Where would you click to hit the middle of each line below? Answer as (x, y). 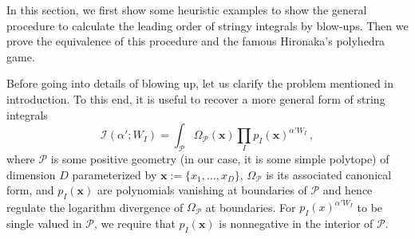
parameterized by (115, 174)
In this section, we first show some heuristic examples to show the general (187, 10)
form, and (30, 190)
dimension (31, 174)
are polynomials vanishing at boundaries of (202, 190)
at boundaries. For (251, 207)
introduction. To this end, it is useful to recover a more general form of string (196, 98)
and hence (348, 190)
